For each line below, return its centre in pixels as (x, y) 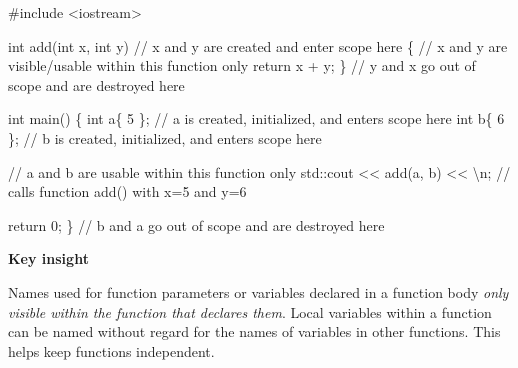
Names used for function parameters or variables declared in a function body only (258, 291)
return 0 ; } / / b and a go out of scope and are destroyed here (196, 224)
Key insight (48, 258)
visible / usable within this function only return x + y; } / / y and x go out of (242, 65)
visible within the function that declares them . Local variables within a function (250, 311)
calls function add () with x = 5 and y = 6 (127, 191)
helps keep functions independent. (111, 350)
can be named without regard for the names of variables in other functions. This (254, 331)
